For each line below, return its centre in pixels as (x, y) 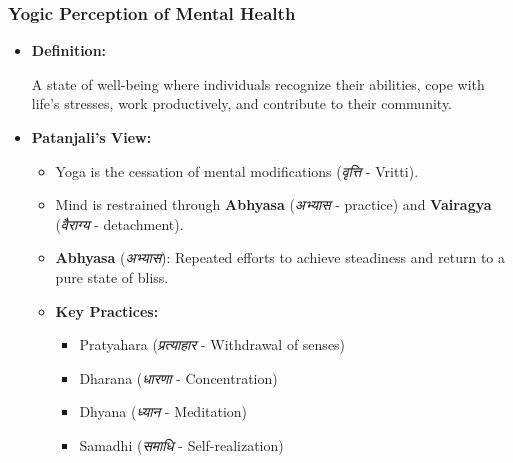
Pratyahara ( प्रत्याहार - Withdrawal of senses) (212, 344)
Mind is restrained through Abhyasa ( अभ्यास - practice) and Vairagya (273, 204)
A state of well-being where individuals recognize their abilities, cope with (258, 83)
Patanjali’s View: (91, 137)
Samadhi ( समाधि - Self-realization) (181, 444)
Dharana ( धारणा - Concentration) (178, 377)
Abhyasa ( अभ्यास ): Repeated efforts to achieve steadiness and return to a (280, 257)
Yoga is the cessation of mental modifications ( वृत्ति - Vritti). (237, 170)
